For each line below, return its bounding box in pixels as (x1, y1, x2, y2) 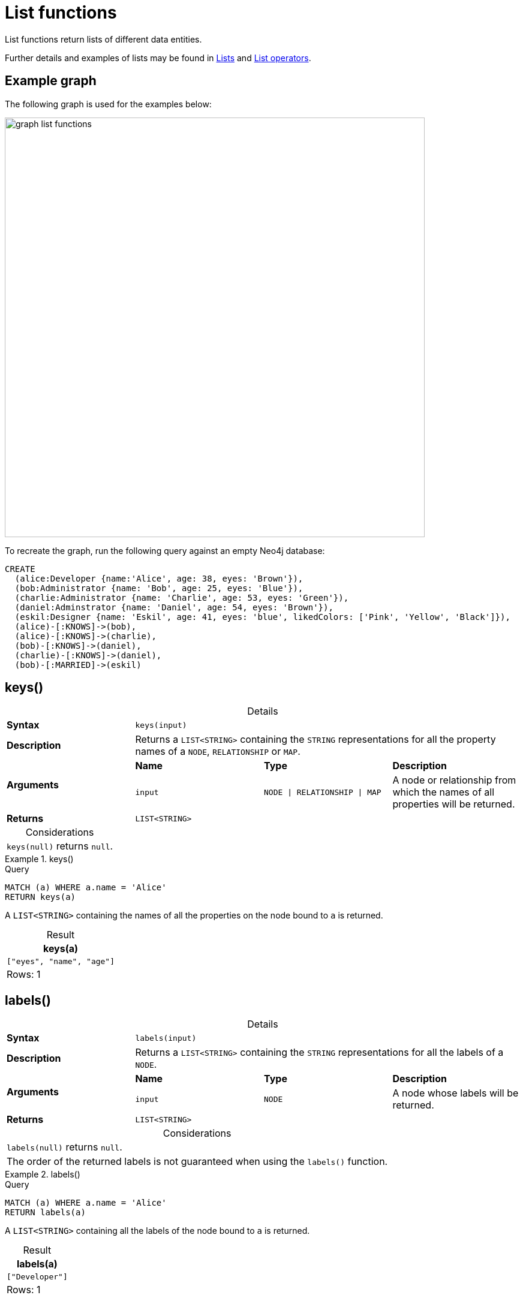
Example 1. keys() (5, 854, 74, 865)
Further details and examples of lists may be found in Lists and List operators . (5, 52, 311, 63)
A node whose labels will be (392, 1087, 519, 1100)
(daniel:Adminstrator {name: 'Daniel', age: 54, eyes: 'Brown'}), (14, 602, 333, 612)
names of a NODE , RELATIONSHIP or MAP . (135, 745, 300, 758)
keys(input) (135, 720, 187, 730)
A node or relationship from (392, 774, 516, 787)
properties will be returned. (392, 798, 515, 811)
